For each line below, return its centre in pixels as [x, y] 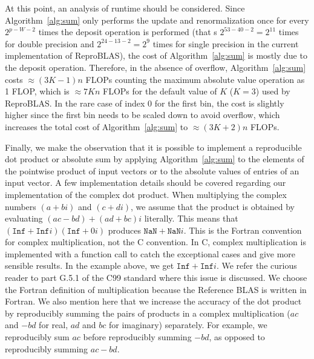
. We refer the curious [257, 265]
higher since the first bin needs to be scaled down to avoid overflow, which [142, 115]
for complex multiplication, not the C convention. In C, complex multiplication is [155, 242]
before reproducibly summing [137, 337]
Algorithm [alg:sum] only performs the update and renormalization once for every [157, 20]
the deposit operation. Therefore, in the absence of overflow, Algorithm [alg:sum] [155, 67]
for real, [54, 325]
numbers [21, 206]
